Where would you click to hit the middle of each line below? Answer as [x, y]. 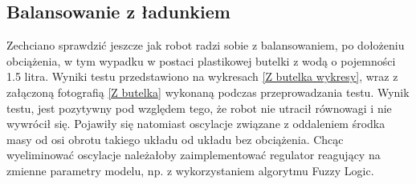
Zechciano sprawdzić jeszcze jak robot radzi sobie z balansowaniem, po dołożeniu [206, 45]
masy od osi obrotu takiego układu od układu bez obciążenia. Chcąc [175, 139]
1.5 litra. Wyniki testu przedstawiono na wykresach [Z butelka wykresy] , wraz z [202, 76]
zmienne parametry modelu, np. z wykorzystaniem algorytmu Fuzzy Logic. [190, 170]
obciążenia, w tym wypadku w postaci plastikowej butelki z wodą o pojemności [201, 60]
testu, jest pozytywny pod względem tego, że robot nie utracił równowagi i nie [199, 108]
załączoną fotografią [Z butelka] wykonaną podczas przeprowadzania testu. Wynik [208, 92]
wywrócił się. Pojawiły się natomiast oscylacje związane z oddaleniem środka [196, 124]
